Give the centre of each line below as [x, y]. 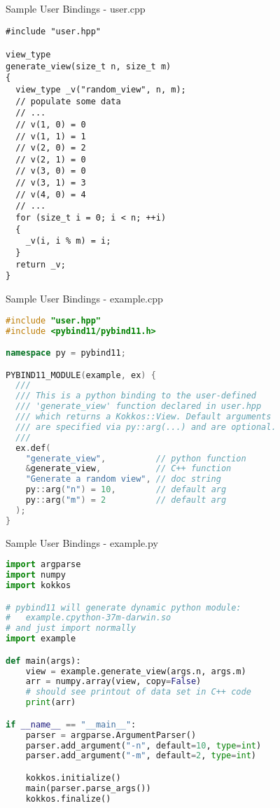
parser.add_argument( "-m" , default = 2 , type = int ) [141, 756]
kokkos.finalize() [68, 799]
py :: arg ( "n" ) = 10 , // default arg [126, 490]
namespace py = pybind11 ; [66, 353]
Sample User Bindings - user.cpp [76, 8]
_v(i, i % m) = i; [68, 241]
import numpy [36, 575]
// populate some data [68, 101]
